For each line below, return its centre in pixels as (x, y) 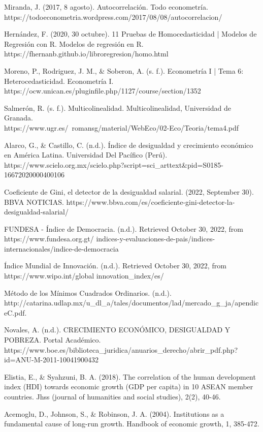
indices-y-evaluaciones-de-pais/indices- (156, 239)
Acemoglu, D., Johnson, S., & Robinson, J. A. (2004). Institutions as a (114, 413)
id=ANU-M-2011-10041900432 (51, 360)
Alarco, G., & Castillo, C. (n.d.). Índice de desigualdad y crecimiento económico (129, 145)
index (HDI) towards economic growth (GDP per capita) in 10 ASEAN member (129, 387)
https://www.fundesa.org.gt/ (49, 239)
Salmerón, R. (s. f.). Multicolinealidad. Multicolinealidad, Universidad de (118, 107)
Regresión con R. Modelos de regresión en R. (74, 43)
